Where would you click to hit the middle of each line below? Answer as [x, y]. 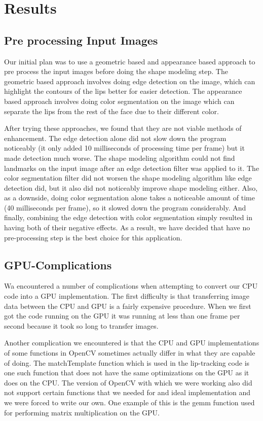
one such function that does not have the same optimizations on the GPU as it [127, 373]
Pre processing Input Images [81, 40]
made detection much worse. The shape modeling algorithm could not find [120, 157]
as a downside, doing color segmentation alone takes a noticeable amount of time [129, 198]
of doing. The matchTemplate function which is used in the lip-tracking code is [127, 362]
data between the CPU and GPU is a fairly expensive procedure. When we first [128, 306]
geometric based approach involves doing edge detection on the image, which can [130, 81]
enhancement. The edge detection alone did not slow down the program [115, 138]
